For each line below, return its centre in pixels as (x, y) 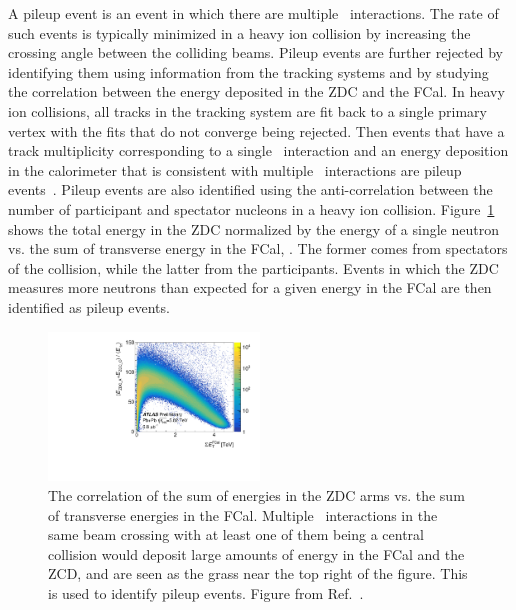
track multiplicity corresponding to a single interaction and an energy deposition (258, 150)
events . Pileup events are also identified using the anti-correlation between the (250, 189)
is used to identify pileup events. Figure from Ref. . (206, 592)
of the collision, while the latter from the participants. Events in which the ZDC (253, 267)
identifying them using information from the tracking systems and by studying (248, 71)
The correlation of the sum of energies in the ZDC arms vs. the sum (256, 494)
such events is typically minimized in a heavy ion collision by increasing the (239, 32)
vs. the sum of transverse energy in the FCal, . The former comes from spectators (258, 248)
